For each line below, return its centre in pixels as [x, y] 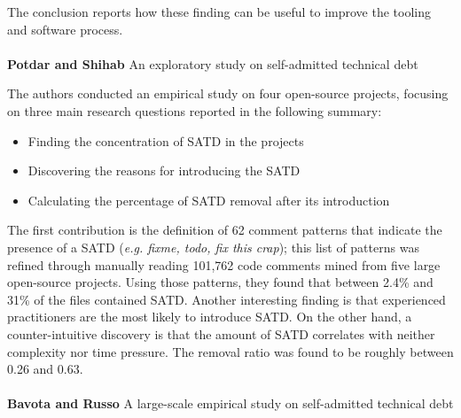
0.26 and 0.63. [45, 369]
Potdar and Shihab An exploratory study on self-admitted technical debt [213, 63]
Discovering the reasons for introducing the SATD [164, 170]
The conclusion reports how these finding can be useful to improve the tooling [219, 12]
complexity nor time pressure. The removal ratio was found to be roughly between [230, 351]
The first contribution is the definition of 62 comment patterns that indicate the [225, 230]
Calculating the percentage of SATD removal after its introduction [209, 200]
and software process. [65, 29]
